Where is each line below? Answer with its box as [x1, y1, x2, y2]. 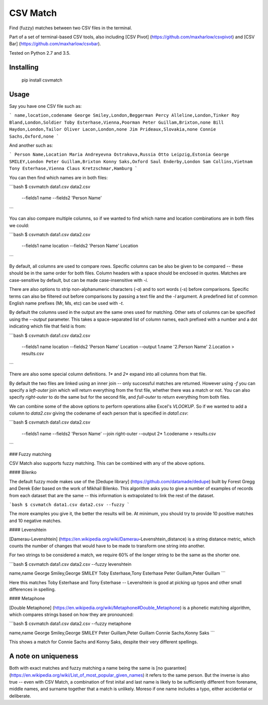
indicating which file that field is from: [9, 323, 86, 329]
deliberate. [9, 693, 32, 699]
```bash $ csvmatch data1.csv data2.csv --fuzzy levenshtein [9, 561, 132, 567]
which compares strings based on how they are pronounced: [9, 612, 134, 617]
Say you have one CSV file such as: [9, 103, 82, 109]
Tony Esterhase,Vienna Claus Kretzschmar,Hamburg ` [9, 166, 138, 172]
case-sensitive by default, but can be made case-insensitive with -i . [9, 277, 148, 283]
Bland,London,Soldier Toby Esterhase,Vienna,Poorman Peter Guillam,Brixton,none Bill [9, 119, 224, 125]
